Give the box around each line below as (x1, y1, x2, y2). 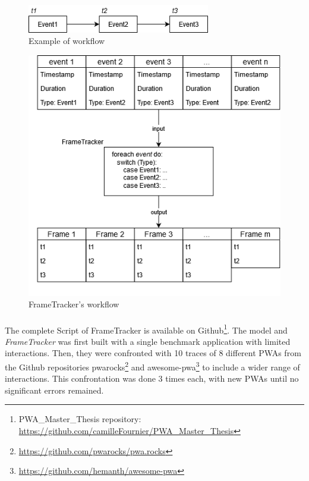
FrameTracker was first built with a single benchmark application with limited (5, 335, 291, 347)
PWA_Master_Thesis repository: (18, 413, 141, 425)
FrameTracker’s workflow (29, 298, 119, 310)
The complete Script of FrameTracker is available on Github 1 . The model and (5, 322, 288, 336)
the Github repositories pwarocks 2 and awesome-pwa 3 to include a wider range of (5, 359, 300, 373)
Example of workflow (29, 34, 105, 47)
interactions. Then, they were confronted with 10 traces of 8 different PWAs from (5, 347, 301, 359)
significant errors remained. (5, 383, 104, 396)
